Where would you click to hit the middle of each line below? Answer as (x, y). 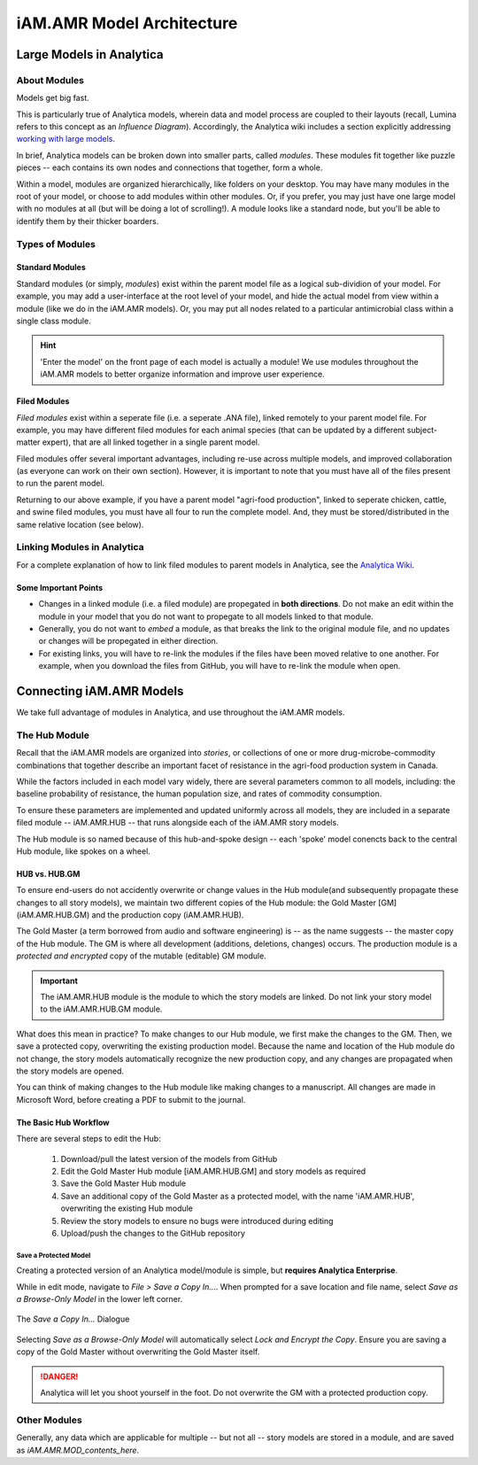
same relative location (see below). (80, 524)
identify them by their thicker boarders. (88, 221)
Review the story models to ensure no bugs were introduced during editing (197, 1221)
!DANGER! (59, 1376)
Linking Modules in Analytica (80, 547)
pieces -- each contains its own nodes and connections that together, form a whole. (170, 167)
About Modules (50, 80)
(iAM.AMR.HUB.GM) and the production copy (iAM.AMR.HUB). (130, 915)
